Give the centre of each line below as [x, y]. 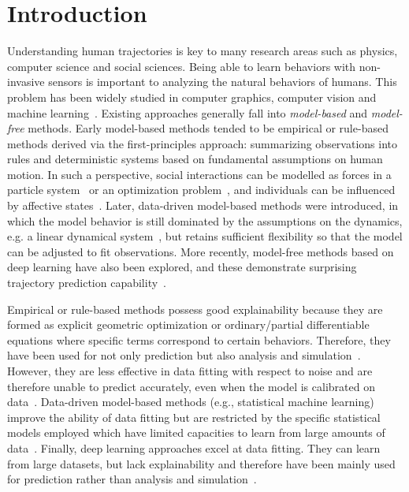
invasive [26, 82]
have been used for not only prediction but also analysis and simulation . [184, 355]
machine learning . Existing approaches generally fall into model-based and [188, 112]
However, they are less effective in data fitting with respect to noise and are [190, 371]
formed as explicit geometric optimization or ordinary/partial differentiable [188, 324]
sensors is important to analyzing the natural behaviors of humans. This [223, 82]
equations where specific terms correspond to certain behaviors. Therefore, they [199, 339]
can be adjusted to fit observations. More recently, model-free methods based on [201, 251]
